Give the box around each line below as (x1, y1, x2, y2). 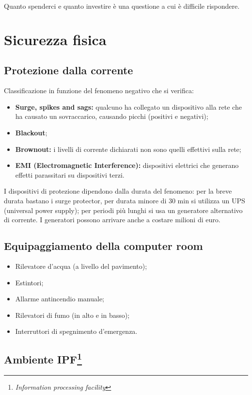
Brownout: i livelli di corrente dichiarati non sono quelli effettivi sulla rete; (15, 144, 241, 154)
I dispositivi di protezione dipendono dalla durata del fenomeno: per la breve (4, 186, 232, 196)
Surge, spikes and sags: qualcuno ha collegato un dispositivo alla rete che (15, 101, 242, 112)
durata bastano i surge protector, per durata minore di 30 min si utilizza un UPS (4, 195, 245, 205)
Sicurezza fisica (4, 29, 107, 49)
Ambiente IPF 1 (4, 350, 82, 367)
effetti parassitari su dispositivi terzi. (15, 169, 125, 180)
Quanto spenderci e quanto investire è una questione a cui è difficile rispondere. (4, 1, 240, 11)
